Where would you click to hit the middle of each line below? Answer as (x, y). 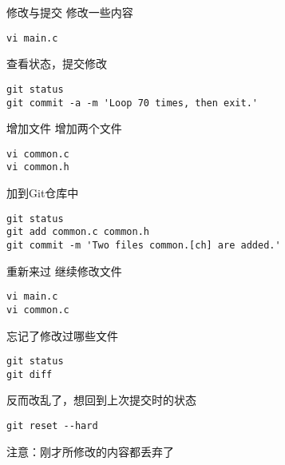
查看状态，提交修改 (57, 64)
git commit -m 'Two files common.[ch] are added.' (144, 245)
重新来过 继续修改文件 (64, 270)
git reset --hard (52, 426)
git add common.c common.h (78, 232)
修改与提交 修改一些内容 (70, 12)
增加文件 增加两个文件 (64, 128)
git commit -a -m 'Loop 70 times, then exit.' (132, 103)
